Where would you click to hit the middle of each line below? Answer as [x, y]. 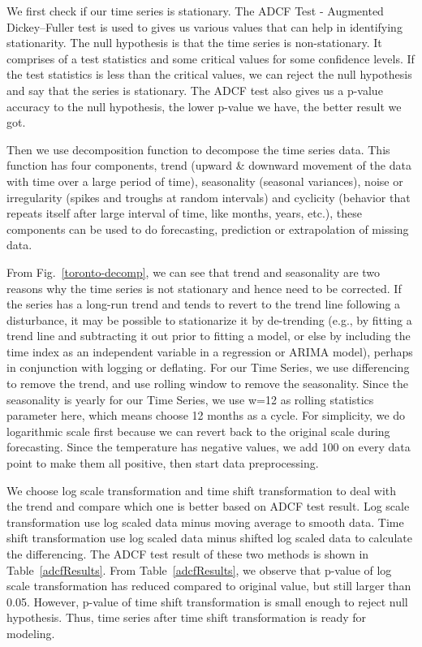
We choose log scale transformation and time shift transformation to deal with [202, 490]
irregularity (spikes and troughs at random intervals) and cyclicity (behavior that [209, 197]
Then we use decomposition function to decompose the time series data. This [198, 149]
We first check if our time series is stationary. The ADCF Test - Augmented [195, 11]
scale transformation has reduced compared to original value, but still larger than [209, 586]
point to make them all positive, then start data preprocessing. [163, 463]
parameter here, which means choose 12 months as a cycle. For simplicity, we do [206, 415]
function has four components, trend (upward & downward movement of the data [209, 165]
